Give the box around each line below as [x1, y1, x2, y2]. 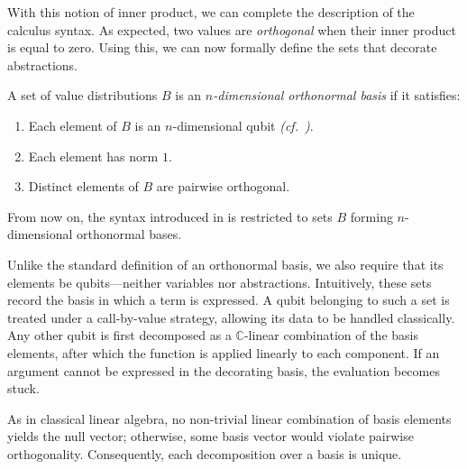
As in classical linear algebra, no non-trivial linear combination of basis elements [7, 409, 452, 428]
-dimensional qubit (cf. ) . [172, 115, 314, 134]
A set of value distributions [7, 86, 158, 105]
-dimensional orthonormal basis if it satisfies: [213, 86, 461, 105]
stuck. [7, 379, 40, 398]
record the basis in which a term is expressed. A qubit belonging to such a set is [7, 290, 450, 309]
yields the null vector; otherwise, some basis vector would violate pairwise [7, 427, 414, 446]
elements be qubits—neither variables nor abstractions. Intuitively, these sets [7, 272, 432, 291]
